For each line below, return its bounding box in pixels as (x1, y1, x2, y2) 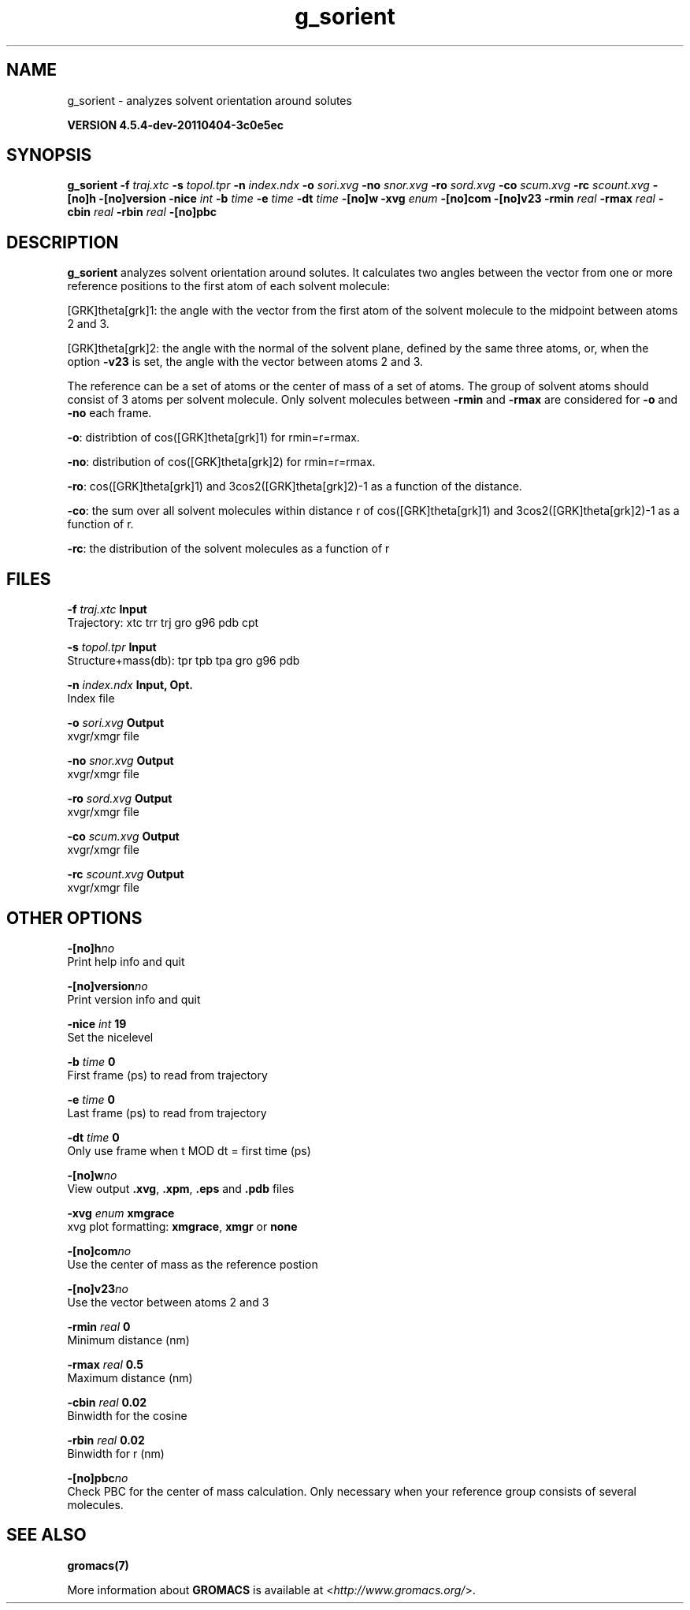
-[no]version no (67, 978, 148, 993)
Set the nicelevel (67, 1030, 154, 1044)
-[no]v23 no (67, 1281, 128, 1295)
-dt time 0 (67, 1130, 120, 1144)
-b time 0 (67, 1054, 116, 1068)
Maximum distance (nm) (67, 1370, 193, 1385)
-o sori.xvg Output (67, 716, 165, 730)
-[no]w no (67, 1168, 117, 1182)
